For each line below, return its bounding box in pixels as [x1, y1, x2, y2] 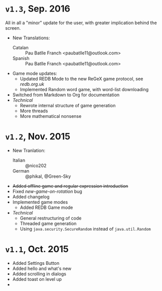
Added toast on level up [12, 276, 62, 282]
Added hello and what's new [12, 265, 72, 271]
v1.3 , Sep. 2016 [5, 3, 70, 15]
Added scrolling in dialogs [12, 270, 67, 277]
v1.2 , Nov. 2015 [5, 131, 71, 142]
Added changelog [12, 193, 50, 199]
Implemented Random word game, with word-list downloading [20, 86, 149, 92]
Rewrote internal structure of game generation [20, 102, 116, 108]
